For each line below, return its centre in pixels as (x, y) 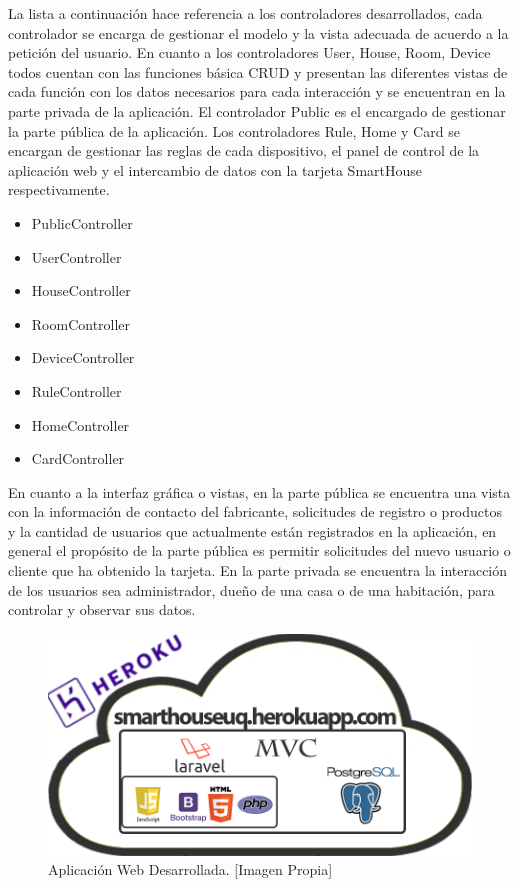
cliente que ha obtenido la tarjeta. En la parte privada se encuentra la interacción (258, 570)
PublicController (82, 222)
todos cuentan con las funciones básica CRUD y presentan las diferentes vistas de (258, 71)
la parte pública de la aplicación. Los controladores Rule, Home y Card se (234, 130)
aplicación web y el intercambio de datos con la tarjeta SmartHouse (215, 169)
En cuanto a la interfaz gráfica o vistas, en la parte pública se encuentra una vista (259, 491)
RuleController (76, 390)
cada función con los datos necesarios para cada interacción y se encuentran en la (257, 91)
